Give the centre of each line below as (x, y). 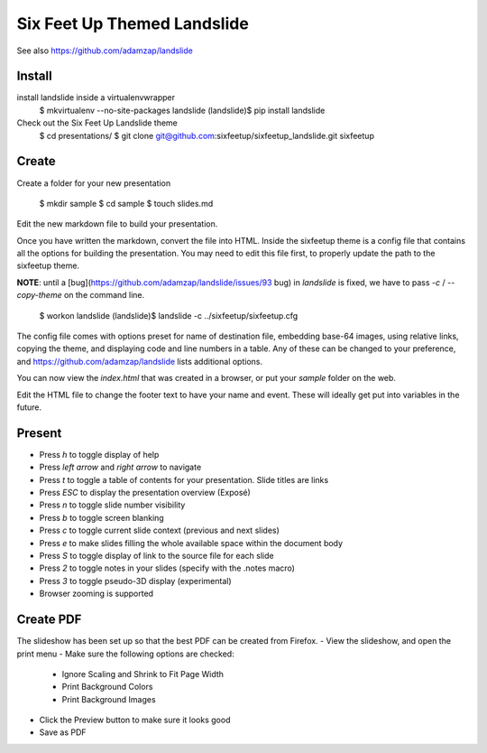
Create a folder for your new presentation (94, 183)
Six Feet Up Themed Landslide (133, 23)
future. (29, 407)
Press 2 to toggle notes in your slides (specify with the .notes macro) (167, 568)
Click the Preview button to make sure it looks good (135, 720)
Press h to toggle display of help (99, 454)
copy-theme (39, 295)
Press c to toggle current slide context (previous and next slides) (159, 530)
